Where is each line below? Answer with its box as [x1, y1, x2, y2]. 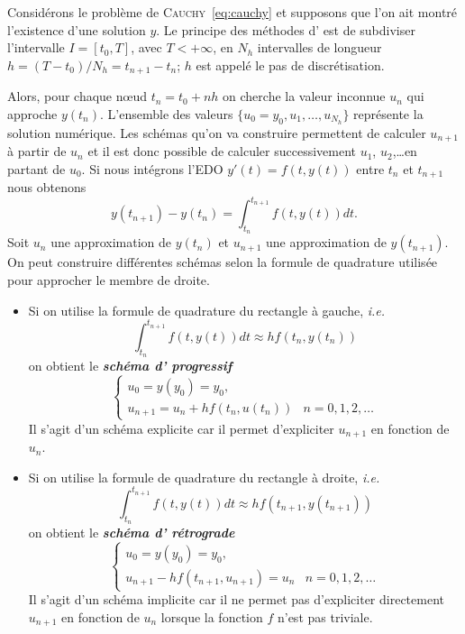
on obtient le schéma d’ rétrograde [28, 522, 235, 541]
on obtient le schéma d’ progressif [28, 355, 232, 374]
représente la [353, 104, 424, 123]
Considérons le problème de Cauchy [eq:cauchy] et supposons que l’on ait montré [7, 3, 458, 21]
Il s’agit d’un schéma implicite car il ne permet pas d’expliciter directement [28, 590, 444, 609]
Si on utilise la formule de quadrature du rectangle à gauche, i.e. [28, 300, 386, 319]
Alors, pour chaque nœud [7, 87, 147, 106]
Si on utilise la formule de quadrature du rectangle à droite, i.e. [28, 467, 380, 486]
